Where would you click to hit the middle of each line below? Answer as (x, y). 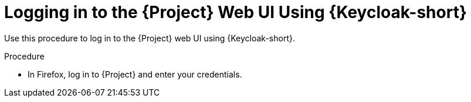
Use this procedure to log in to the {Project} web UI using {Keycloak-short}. (150, 38)
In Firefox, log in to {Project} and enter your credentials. (135, 74)
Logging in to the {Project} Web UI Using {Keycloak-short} (236, 12)
